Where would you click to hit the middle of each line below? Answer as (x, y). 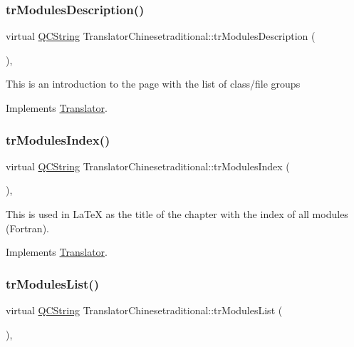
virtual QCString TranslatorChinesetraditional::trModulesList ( (144, 310)
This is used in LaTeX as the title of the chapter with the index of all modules (177, 214)
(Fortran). (27, 228)
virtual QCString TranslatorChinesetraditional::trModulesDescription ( (161, 36)
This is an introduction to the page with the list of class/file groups (153, 84)
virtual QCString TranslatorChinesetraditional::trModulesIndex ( (148, 166)
